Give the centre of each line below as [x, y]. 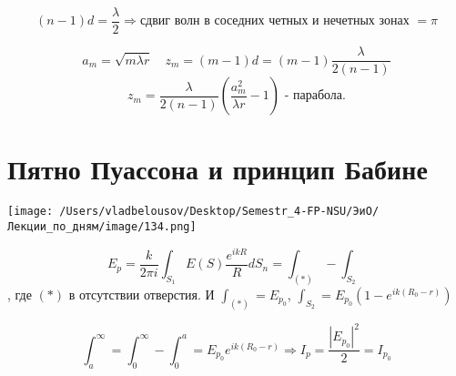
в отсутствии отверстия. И [142, 294]
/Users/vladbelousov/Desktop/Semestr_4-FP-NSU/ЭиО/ [219, 212]
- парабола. [315, 96]
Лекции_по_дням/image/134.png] [102, 226]
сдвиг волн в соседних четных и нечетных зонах [274, 21]
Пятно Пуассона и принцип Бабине [218, 169]
